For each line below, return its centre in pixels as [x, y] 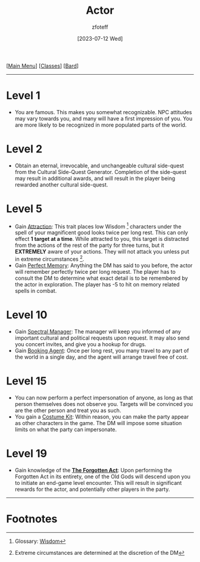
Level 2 [24, 149]
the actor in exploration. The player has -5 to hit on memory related [97, 285]
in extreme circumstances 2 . [49, 259]
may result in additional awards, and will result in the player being [95, 178]
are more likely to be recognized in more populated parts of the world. [101, 125]
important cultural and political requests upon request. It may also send [102, 338]
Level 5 [24, 209]
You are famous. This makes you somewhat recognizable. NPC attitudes [103, 112]
